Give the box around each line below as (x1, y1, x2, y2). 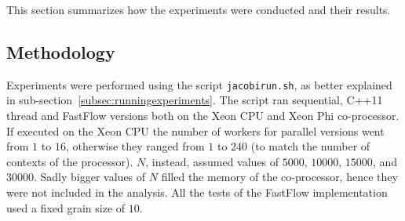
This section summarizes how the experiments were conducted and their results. (6, 2, 391, 17)
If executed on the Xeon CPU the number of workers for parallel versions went (6, 122, 385, 139)
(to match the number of (250, 138, 370, 154)
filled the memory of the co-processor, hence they (161, 168, 398, 185)
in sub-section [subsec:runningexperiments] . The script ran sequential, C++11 (6, 92, 383, 108)
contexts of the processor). (6, 153, 133, 169)
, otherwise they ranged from (65, 138, 205, 154)
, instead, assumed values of (145, 153, 279, 169)
